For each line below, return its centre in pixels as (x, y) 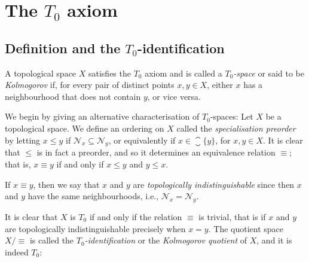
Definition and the (63, 48)
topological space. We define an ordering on (85, 128)
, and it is (274, 240)
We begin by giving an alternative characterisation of (102, 116)
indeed (17, 252)
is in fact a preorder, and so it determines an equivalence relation (156, 152)
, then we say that (66, 184)
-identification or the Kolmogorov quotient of (166, 240)
